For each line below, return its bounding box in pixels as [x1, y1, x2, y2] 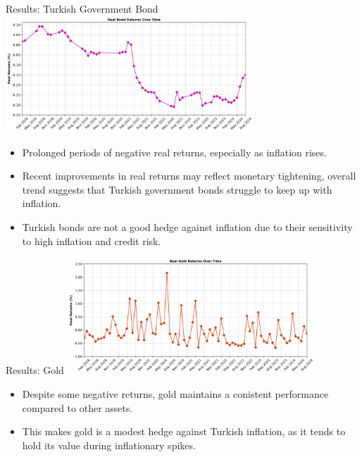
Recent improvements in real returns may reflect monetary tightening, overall [22, 168, 356, 183]
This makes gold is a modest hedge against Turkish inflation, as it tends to [22, 424, 346, 439]
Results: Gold [6, 363, 64, 377]
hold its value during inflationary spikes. [22, 437, 196, 452]
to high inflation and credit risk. [22, 233, 161, 248]
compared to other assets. [22, 400, 133, 415]
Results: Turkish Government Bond [6, 1, 158, 15]
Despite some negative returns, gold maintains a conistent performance [22, 387, 329, 401]
